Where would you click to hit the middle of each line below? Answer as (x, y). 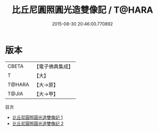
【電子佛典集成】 (54, 66)
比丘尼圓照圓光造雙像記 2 (38, 123)
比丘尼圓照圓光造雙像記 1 (37, 117)
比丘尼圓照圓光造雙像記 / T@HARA (82, 10)
